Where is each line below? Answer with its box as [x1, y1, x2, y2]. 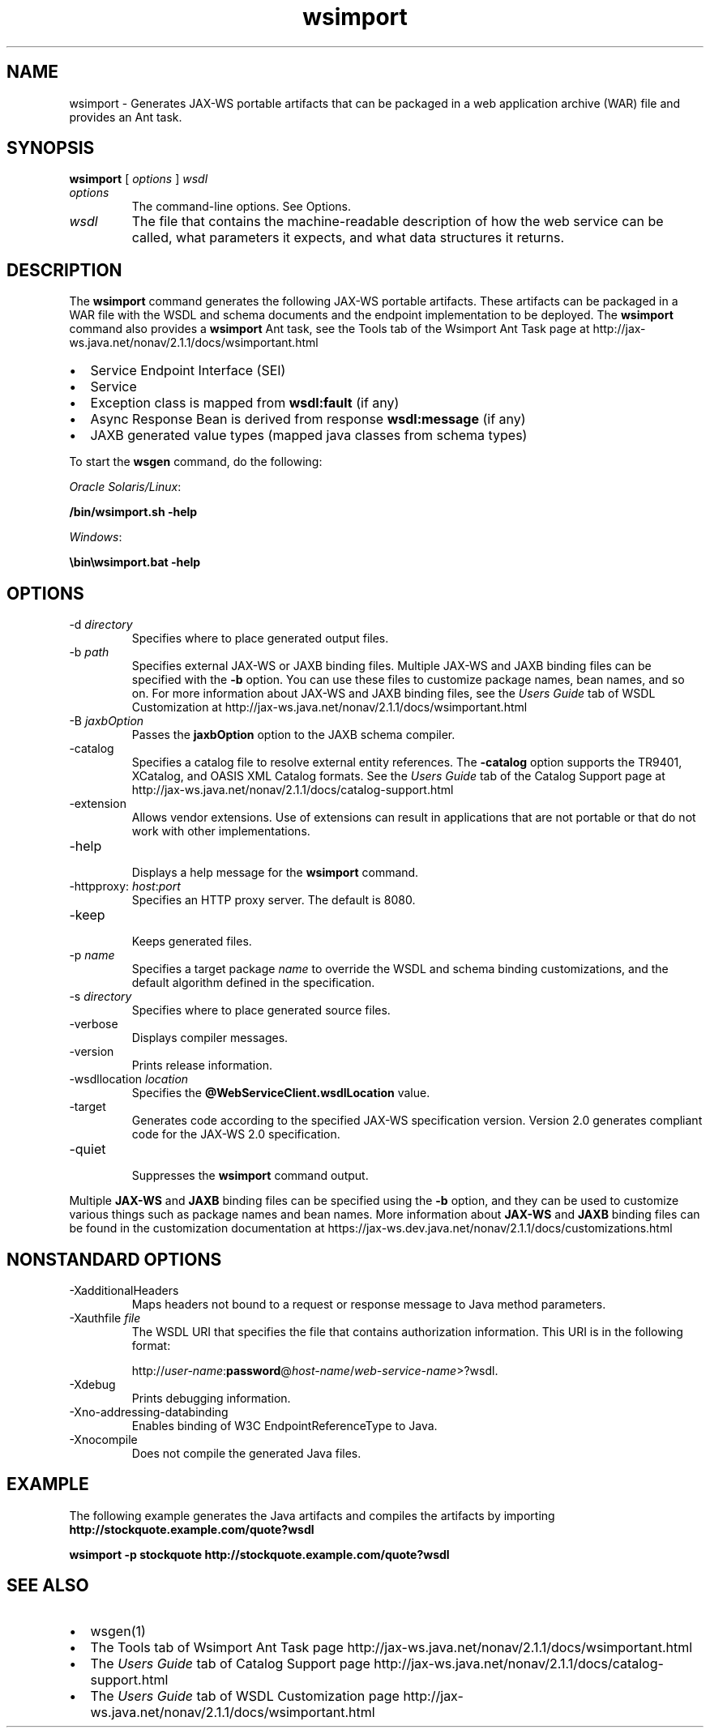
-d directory [69, 617, 133, 632]
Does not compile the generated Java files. [131, 1446, 361, 1460]
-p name [69, 948, 115, 963]
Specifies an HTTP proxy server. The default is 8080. [131, 893, 416, 908]
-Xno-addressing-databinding [69, 1404, 229, 1419]
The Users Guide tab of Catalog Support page [90, 1655, 370, 1672]
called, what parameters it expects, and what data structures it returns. [131, 229, 564, 246]
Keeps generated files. [131, 934, 252, 949]
